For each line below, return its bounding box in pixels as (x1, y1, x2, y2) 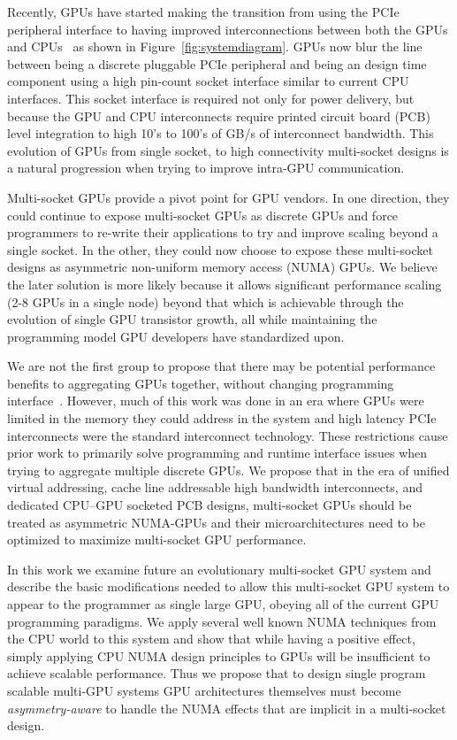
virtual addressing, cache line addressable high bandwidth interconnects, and (7, 478, 423, 497)
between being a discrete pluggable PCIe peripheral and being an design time (7, 54, 427, 73)
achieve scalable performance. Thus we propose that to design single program (7, 664, 426, 682)
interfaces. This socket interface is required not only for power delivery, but (7, 89, 415, 107)
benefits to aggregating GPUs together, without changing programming (7, 374, 394, 392)
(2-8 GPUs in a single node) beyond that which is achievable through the (7, 292, 404, 311)
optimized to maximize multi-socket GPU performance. (7, 530, 307, 549)
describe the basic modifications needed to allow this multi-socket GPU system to (7, 577, 450, 596)
